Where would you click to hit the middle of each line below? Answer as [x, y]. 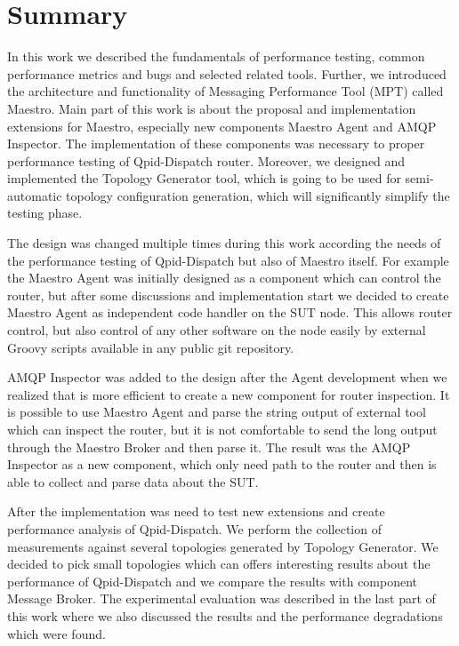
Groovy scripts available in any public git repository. [151, 347]
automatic [35, 195]
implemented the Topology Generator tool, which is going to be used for [204, 178]
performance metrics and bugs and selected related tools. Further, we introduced [227, 73]
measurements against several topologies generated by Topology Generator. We [223, 546]
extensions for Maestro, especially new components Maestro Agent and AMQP [222, 126]
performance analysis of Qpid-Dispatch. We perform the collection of [194, 528]
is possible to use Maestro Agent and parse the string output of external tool [217, 412]
